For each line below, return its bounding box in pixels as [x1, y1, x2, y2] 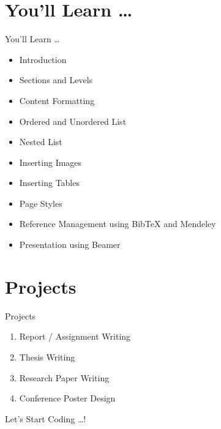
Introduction [19, 53, 67, 65]
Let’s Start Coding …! [5, 412, 86, 425]
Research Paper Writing [19, 371, 110, 384]
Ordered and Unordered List [19, 114, 127, 127]
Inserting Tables [19, 176, 80, 189]
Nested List [19, 135, 62, 148]
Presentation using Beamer [19, 238, 121, 251]
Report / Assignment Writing [19, 330, 131, 343]
